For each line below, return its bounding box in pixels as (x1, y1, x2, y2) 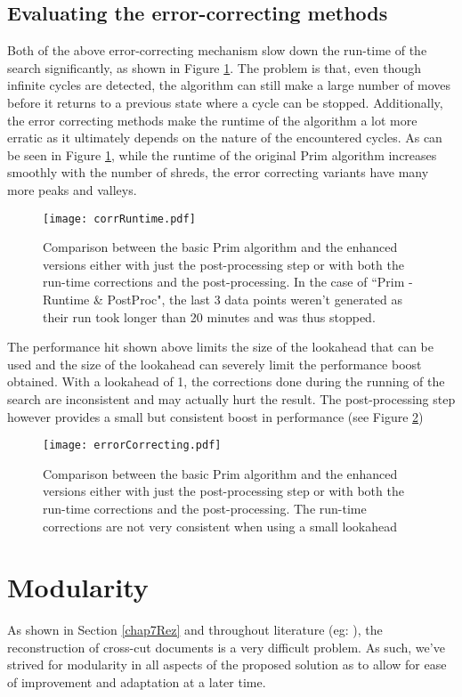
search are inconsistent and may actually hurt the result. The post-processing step (7, 389, 456, 408)
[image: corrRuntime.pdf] (43, 212, 196, 225)
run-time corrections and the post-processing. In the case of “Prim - (43, 272, 413, 291)
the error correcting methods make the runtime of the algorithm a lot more (7, 110, 417, 129)
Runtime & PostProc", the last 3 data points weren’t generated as (43, 289, 403, 308)
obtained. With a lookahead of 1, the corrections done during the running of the (7, 372, 445, 391)
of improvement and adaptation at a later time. (7, 673, 266, 692)
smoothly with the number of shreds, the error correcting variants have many (7, 163, 429, 182)
